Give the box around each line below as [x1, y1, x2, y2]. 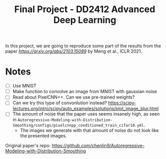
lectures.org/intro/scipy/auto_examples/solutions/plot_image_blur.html [12, 105, 159, 112]
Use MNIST [12, 83, 37, 89]
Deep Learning [53, 14, 117, 26]
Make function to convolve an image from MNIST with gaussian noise [12, 89, 157, 95]
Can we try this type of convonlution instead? [12, 100, 107, 106]
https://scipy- [108, 100, 136, 106]
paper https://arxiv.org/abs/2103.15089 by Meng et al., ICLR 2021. [5, 48, 142, 54]
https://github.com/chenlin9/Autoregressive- [51, 143, 145, 149]
